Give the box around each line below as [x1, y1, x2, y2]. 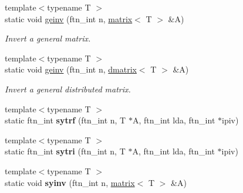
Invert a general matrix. [5, 32, 91, 44]
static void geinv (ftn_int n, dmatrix [5, 63, 137, 75]
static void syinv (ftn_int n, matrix [5, 176, 135, 188]
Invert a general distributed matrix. [5, 82, 131, 95]
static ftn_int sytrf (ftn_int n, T [5, 114, 126, 126]
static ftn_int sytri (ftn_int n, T [5, 145, 126, 157]
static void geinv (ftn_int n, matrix [5, 12, 133, 25]
